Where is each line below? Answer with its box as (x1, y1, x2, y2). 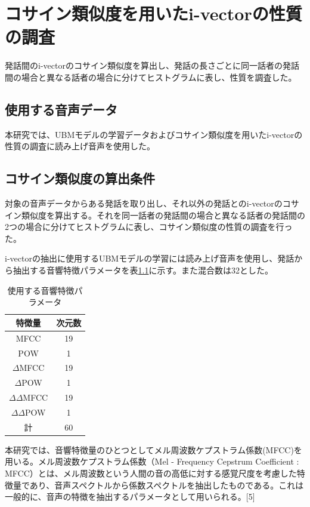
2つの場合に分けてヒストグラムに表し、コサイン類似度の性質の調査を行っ (5, 220, 293, 233)
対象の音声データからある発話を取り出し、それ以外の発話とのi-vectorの (5, 197, 283, 210)
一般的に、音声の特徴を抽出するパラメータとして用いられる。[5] (5, 490, 255, 503)
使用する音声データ (5, 100, 117, 118)
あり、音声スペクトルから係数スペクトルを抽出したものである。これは (29, 478, 304, 491)
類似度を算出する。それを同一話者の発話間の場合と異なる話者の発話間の (21, 208, 305, 221)
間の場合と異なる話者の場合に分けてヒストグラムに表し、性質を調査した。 (5, 70, 297, 83)
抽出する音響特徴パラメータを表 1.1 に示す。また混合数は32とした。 (13, 264, 274, 276)
